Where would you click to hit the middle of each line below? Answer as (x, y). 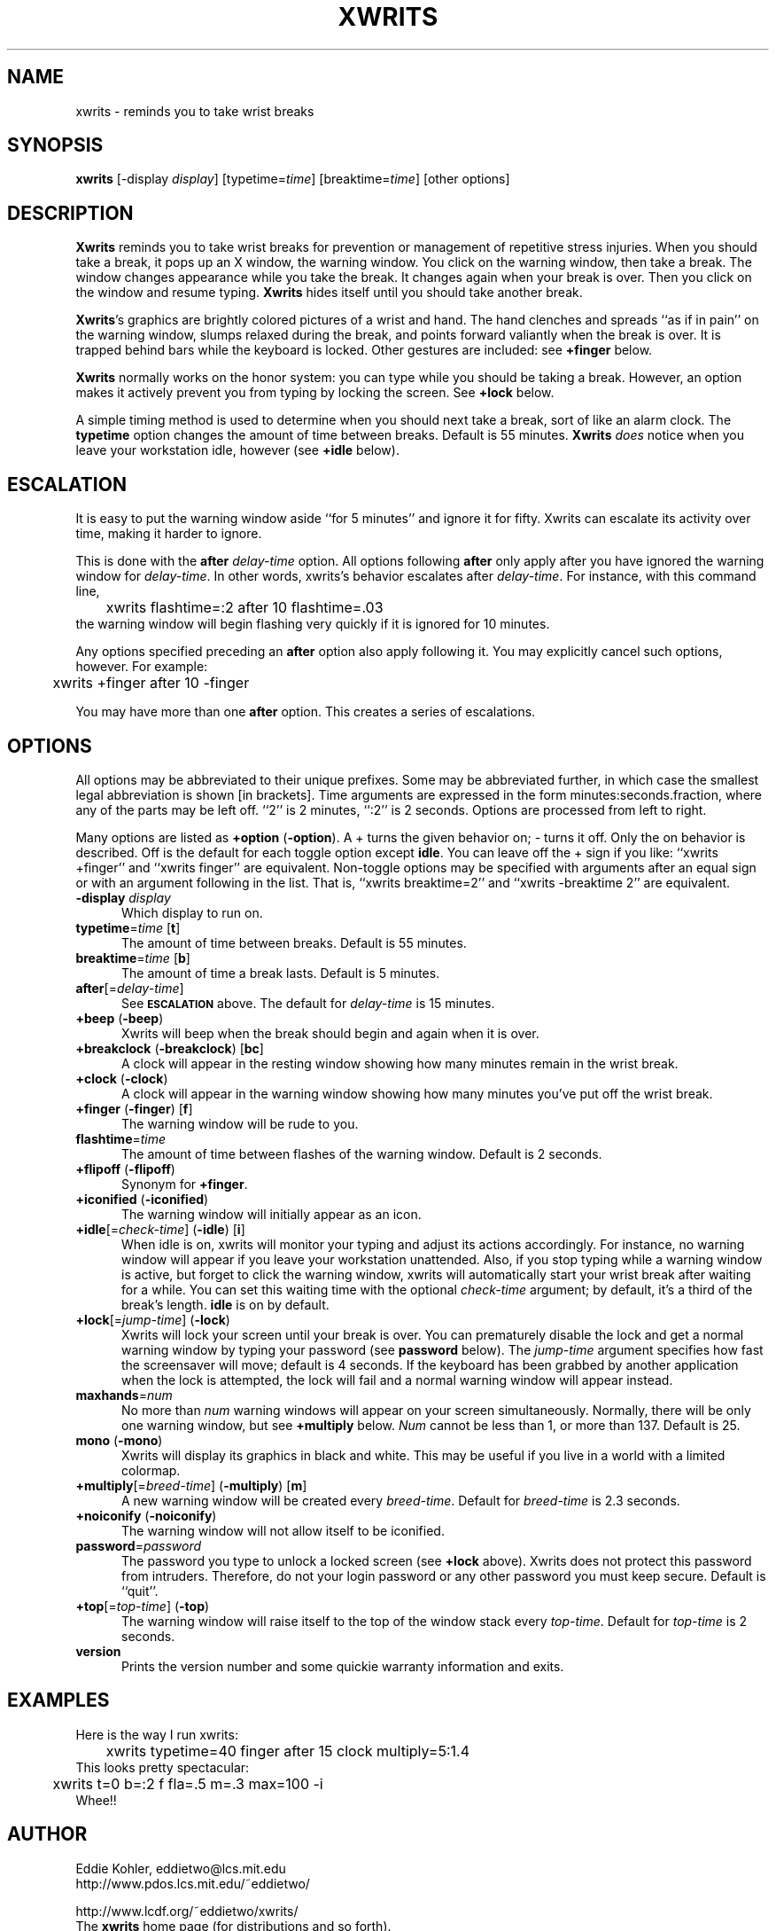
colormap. (151, 1470)
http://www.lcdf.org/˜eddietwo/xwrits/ (187, 1911)
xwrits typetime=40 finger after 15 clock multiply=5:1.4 (287, 1751)
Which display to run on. (192, 912)
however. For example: (142, 667)
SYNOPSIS (55, 145)
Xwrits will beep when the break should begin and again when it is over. (330, 1033)
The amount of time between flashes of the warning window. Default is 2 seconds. (362, 1153)
